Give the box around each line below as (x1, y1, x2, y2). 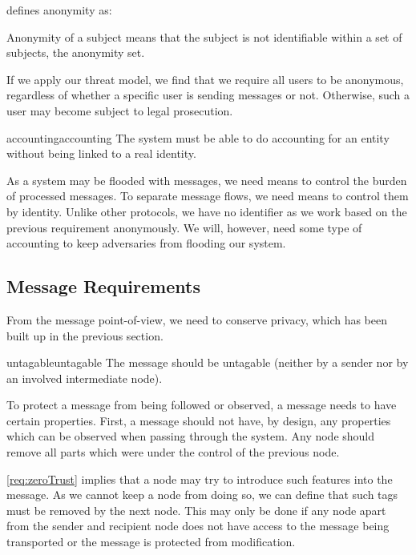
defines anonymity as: (6, 2, 112, 18)
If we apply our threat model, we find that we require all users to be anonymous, (6, 70, 404, 87)
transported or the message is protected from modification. (6, 533, 296, 550)
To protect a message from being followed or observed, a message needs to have (6, 396, 397, 413)
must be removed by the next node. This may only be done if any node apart (6, 501, 386, 518)
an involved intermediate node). (6, 369, 163, 386)
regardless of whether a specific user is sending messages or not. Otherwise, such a (6, 86, 410, 103)
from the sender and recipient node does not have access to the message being (6, 517, 390, 534)
